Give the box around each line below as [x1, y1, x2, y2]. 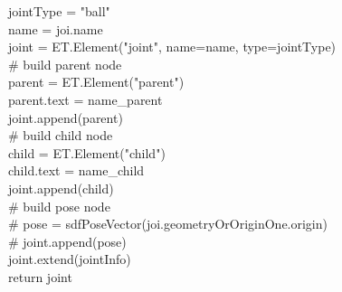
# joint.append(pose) [8, 231, 127, 250]
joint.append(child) [8, 178, 114, 197]
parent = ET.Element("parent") [8, 72, 185, 91]
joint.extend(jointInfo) [8, 250, 131, 268]
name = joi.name [8, 19, 103, 38]
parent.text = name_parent [8, 89, 163, 108]
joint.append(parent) [8, 108, 123, 127]
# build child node [8, 126, 113, 145]
